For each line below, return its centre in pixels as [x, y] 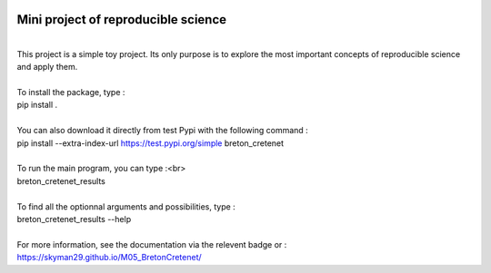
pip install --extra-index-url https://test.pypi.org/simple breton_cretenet [150, 143]
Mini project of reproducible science [122, 19]
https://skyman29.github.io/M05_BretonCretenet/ [109, 258]
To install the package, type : [71, 93]
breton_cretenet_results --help [74, 219]
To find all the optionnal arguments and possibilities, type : [126, 206]
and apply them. [47, 67]
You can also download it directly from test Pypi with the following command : [162, 131]
